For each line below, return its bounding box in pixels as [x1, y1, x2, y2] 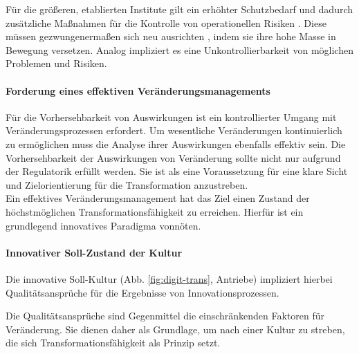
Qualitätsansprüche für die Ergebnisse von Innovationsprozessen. [6, 285, 279, 299]
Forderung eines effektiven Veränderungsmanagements [6, 83, 270, 97]
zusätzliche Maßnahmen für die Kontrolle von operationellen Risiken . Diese [6, 15, 326, 30]
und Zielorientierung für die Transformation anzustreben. [6, 177, 248, 192]
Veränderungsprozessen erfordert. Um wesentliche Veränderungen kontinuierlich [6, 123, 342, 138]
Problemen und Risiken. [6, 56, 107, 71]
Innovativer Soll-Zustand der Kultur [6, 245, 183, 259]
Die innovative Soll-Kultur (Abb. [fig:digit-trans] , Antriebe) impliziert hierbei [6, 271, 333, 286]
